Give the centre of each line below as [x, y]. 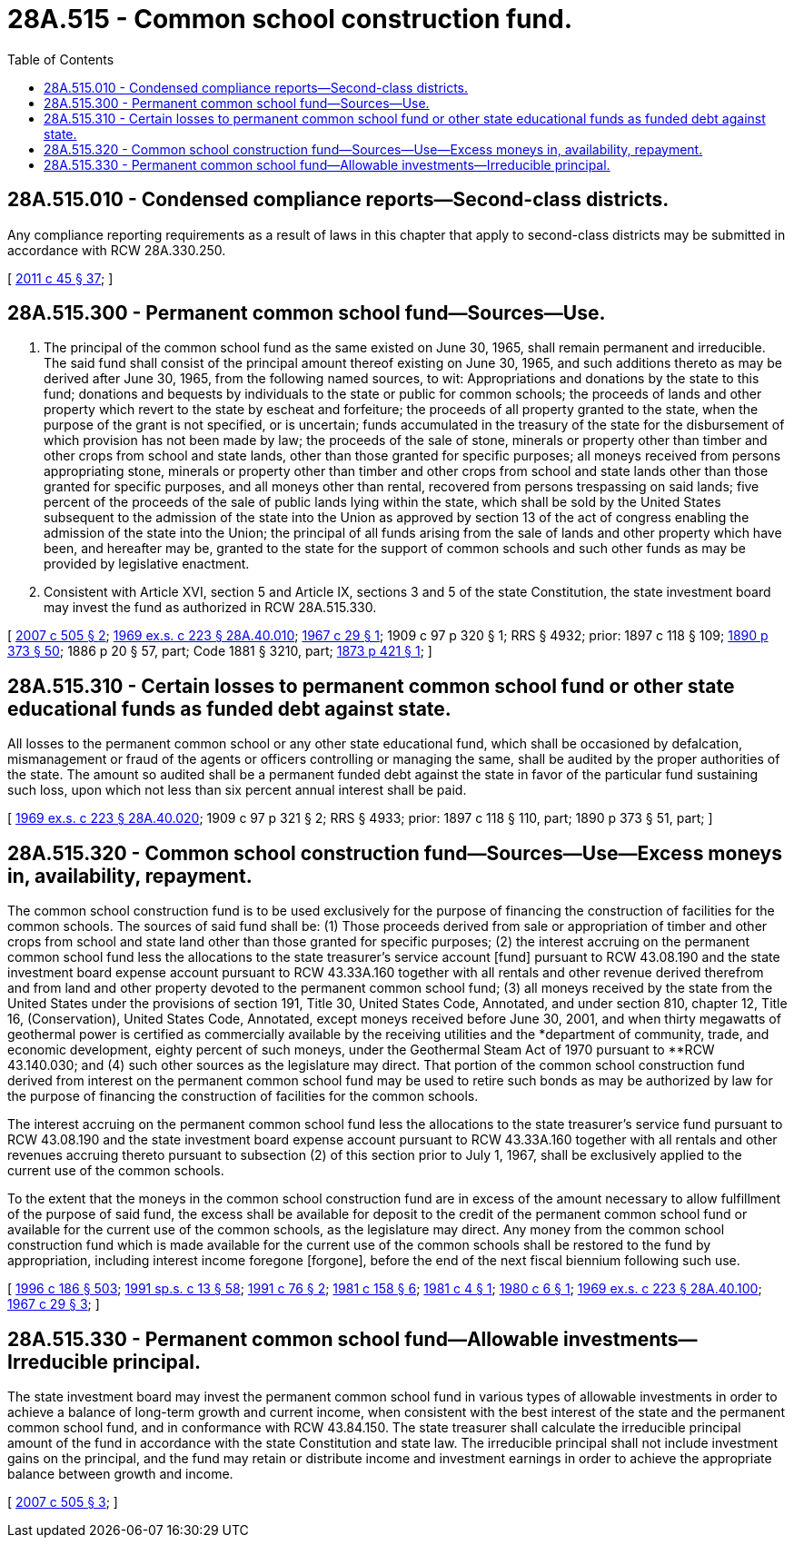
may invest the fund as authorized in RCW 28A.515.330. [210, 608]
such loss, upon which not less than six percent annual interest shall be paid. [237, 790]
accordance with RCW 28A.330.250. [117, 250]
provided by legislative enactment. [147, 564]
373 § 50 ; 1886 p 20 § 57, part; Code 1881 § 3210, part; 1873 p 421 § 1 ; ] [220, 651]
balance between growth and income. [120, 1473]
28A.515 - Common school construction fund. [290, 19]
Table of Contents [61, 59]
